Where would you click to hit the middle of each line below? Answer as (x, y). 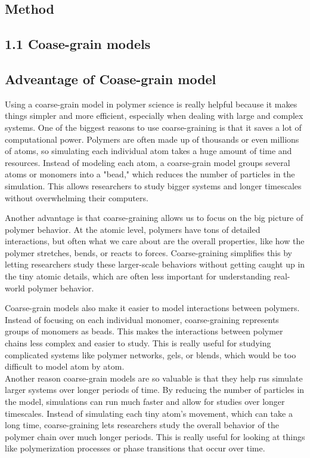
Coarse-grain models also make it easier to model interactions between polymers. (152, 308)
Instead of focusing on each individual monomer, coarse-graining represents (142, 319)
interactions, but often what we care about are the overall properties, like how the (155, 241)
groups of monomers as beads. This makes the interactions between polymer (144, 331)
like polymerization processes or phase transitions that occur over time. (135, 448)
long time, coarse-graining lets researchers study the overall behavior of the (142, 425)
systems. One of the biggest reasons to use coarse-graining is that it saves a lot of (153, 127)
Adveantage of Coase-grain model (111, 79)
